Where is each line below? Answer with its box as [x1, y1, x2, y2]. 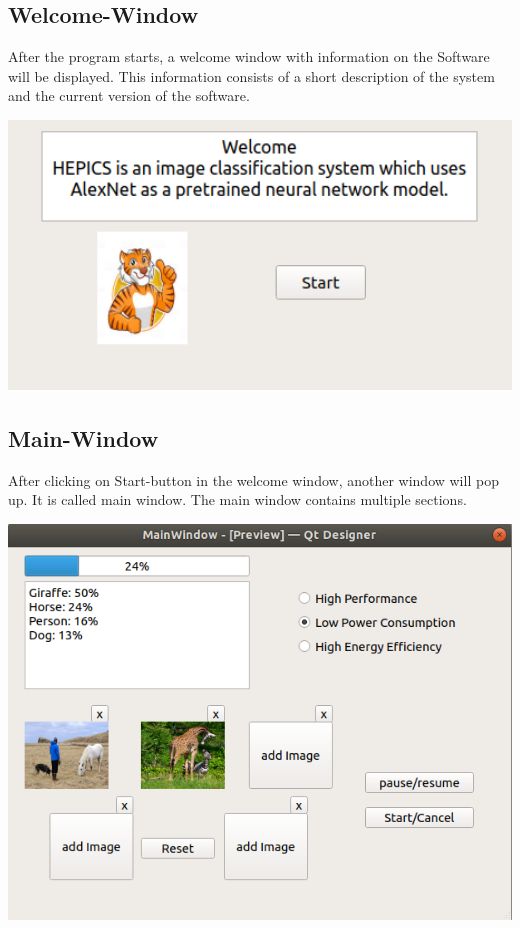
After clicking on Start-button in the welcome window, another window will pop [8, 469, 499, 490]
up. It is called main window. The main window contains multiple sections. [8, 489, 467, 510]
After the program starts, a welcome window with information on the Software [8, 46, 490, 67]
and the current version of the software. [8, 85, 250, 106]
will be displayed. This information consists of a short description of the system [8, 65, 495, 86]
